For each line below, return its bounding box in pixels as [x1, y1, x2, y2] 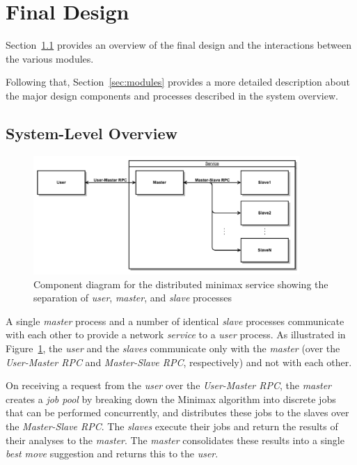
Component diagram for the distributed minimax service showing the [33, 276, 328, 291]
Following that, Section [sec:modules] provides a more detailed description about [6, 74, 350, 89]
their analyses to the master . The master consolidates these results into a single [6, 432, 344, 447]
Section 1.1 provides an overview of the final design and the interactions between [6, 38, 351, 52]
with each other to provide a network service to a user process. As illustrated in [6, 327, 346, 342]
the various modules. [6, 51, 94, 65]
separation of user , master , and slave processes [33, 290, 232, 305]
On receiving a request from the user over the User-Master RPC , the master [6, 378, 331, 393]
